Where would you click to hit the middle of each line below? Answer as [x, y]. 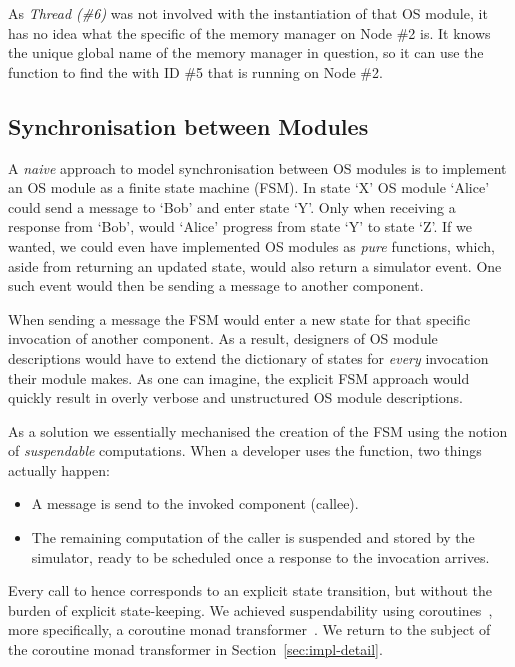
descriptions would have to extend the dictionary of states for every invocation [248, 357]
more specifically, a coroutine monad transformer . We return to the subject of [249, 629]
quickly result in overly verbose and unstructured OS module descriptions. [235, 397]
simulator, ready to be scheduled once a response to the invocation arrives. [260, 556]
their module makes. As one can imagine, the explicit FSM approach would [239, 377]
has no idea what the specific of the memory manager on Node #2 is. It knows [249, 32]
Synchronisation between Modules [188, 125]
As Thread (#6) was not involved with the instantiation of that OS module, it [248, 13]
